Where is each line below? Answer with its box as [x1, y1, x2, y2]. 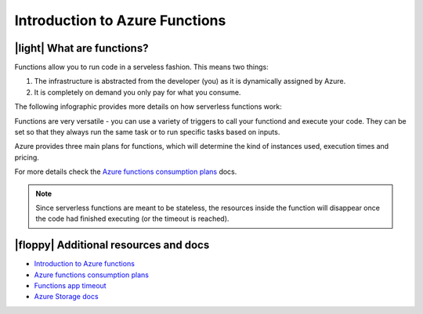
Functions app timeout [34, 281, 107, 291]
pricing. [14, 153, 39, 162]
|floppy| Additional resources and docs [14, 239, 210, 252]
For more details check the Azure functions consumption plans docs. [14, 167, 237, 176]
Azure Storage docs [34, 292, 99, 301]
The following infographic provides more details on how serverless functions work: [14, 102, 282, 111]
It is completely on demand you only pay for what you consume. [34, 87, 241, 97]
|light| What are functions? [14, 42, 149, 55]
